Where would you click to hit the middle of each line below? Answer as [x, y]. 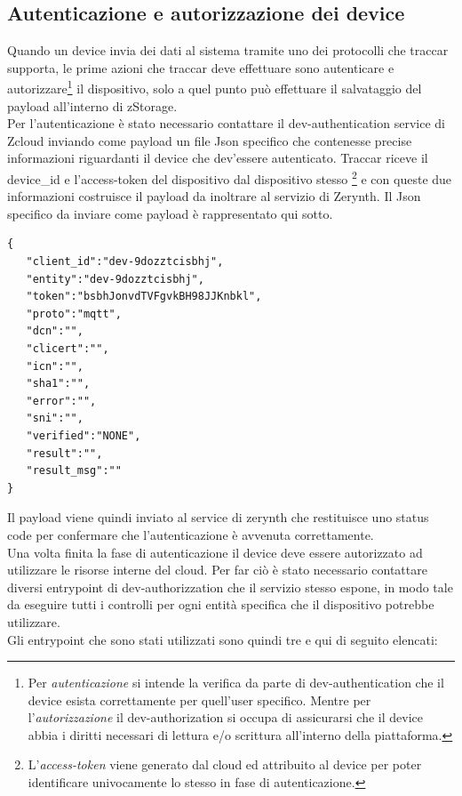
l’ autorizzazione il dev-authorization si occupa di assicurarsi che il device [226, 717]
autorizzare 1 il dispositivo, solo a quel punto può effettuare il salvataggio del [215, 87]
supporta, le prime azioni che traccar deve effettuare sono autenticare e [201, 67]
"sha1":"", [58, 384]
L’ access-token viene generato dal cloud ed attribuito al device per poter [225, 764]
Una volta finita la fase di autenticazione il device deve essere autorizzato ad [215, 552]
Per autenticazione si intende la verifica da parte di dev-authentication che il [236, 683]
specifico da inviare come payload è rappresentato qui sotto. [170, 213]
